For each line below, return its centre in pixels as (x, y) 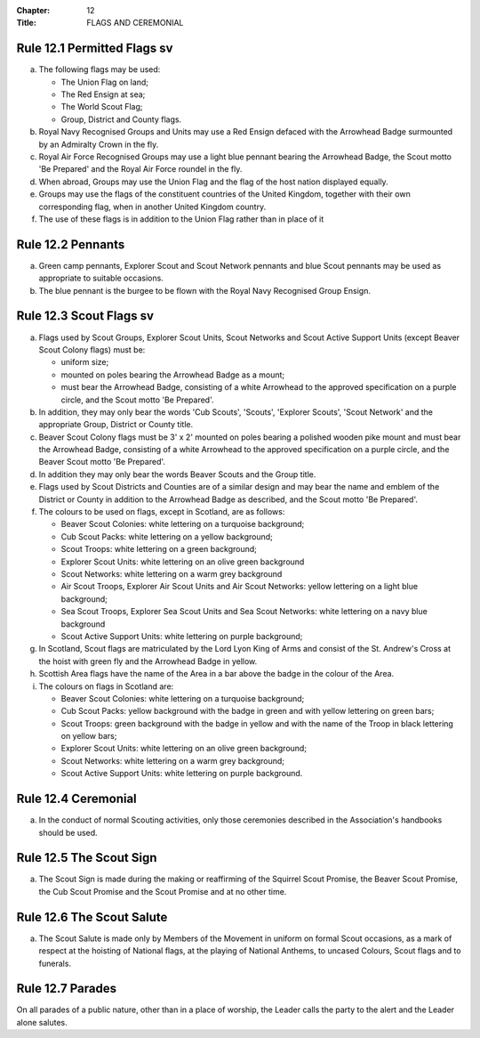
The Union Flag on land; (105, 82)
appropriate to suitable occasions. (101, 278)
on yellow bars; (89, 736)
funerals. (55, 963)
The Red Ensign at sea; (103, 94)
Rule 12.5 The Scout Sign (87, 858)
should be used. (68, 832)
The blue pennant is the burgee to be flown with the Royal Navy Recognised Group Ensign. (205, 290)
